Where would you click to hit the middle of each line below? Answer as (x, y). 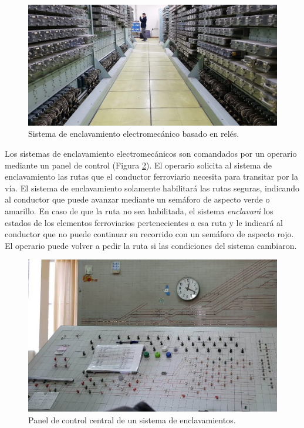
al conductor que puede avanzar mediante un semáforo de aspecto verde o (137, 199)
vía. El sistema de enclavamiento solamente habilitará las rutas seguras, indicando (152, 188)
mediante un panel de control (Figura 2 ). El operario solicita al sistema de (139, 165)
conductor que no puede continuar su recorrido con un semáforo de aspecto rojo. (149, 234)
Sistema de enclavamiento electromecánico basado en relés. (134, 134)
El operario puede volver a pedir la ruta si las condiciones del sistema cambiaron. (151, 245)
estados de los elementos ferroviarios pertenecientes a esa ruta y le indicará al (144, 222)
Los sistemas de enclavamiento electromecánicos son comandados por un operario (151, 153)
